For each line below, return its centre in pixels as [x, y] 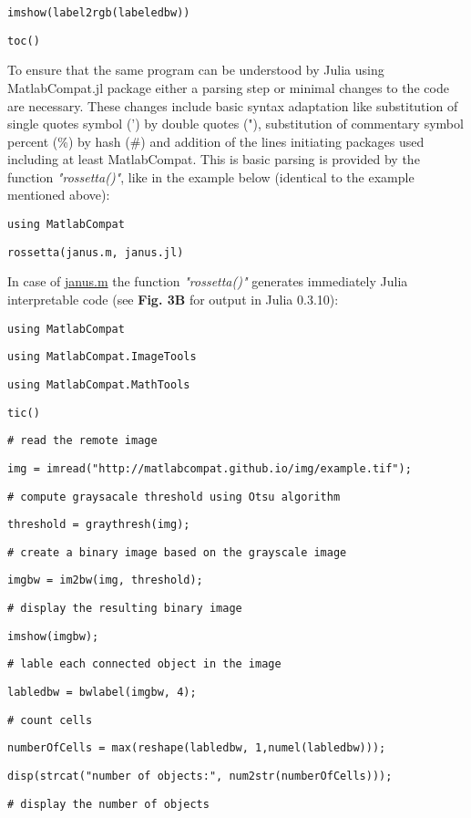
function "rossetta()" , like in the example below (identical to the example [211, 176]
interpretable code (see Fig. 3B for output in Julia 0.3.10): [173, 299]
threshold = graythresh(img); [99, 525]
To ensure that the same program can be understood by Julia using [196, 70]
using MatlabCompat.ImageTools [102, 357]
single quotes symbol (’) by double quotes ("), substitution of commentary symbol [235, 124]
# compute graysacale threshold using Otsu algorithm [174, 497]
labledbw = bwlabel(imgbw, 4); [102, 693]
